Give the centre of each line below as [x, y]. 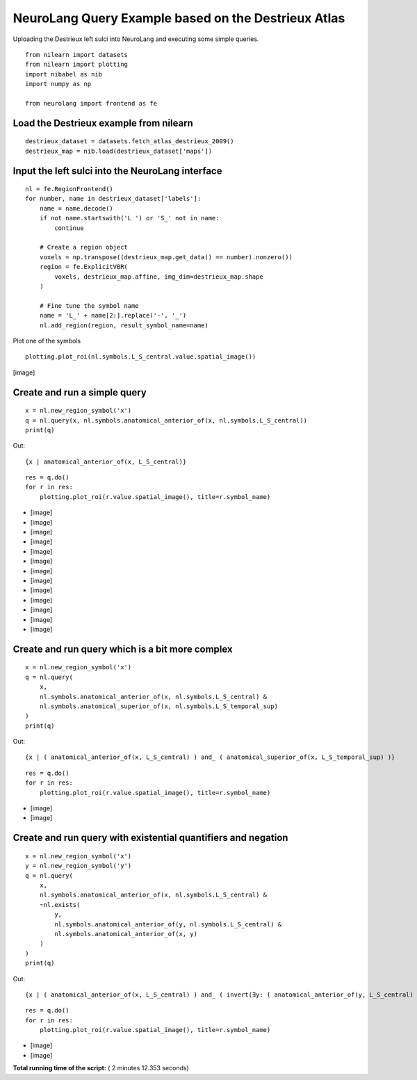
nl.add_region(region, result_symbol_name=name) [124, 325]
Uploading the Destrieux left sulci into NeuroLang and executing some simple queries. [136, 39]
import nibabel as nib [64, 74]
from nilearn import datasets [77, 55]
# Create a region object [84, 247]
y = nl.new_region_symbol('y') [79, 866]
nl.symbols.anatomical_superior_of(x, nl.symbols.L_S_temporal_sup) [158, 706]
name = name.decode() [76, 208]
